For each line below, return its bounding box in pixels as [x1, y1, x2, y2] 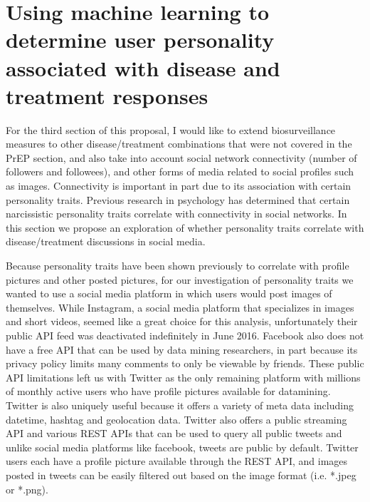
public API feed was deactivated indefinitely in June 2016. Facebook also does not [6, 328, 364, 342]
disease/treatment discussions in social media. [6, 234, 206, 249]
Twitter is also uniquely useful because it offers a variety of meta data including [6, 397, 354, 412]
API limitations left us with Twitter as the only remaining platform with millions [6, 369, 361, 384]
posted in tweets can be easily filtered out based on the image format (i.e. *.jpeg [6, 467, 356, 482]
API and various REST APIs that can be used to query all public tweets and [6, 426, 342, 441]
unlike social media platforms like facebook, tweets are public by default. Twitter [6, 439, 359, 454]
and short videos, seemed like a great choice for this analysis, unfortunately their [6, 314, 358, 329]
